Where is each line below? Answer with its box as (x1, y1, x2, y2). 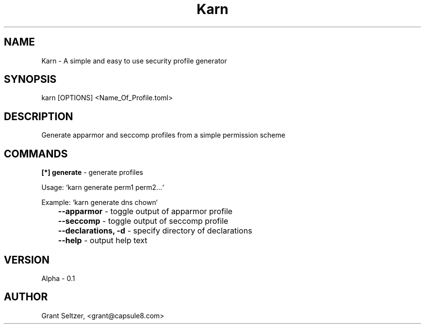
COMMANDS (4, 147, 68, 160)
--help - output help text (58, 235, 147, 246)
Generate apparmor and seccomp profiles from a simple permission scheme (41, 131, 285, 140)
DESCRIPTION (4, 110, 73, 123)
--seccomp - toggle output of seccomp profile (58, 216, 229, 226)
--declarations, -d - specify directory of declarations (58, 226, 252, 236)
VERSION (4, 253, 50, 266)
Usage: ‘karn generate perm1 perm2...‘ (41, 183, 164, 192)
